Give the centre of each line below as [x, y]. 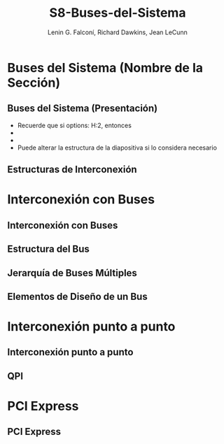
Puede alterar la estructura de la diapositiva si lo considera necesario [117, 148]
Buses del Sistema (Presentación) [83, 109]
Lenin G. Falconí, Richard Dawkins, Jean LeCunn [118, 32]
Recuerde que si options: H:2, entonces [74, 125]
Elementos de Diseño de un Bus [78, 296]
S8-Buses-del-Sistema [118, 13]
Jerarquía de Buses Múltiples [72, 273]
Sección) [34, 83]
